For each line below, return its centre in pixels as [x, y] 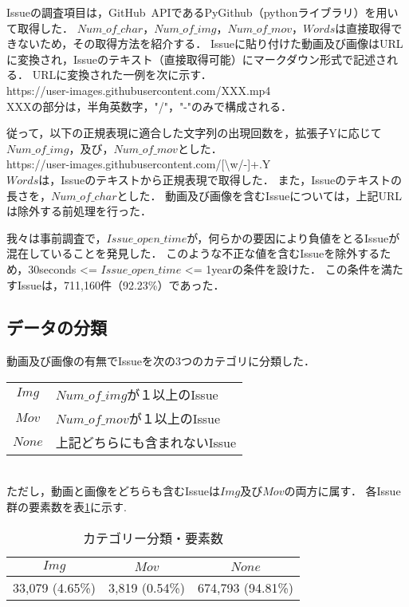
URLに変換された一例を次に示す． [122, 75]
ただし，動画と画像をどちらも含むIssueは [114, 491]
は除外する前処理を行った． [79, 211]
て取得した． [40, 28]
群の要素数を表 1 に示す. [67, 507]
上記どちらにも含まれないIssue [146, 442]
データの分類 [57, 327]
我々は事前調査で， [57, 237]
